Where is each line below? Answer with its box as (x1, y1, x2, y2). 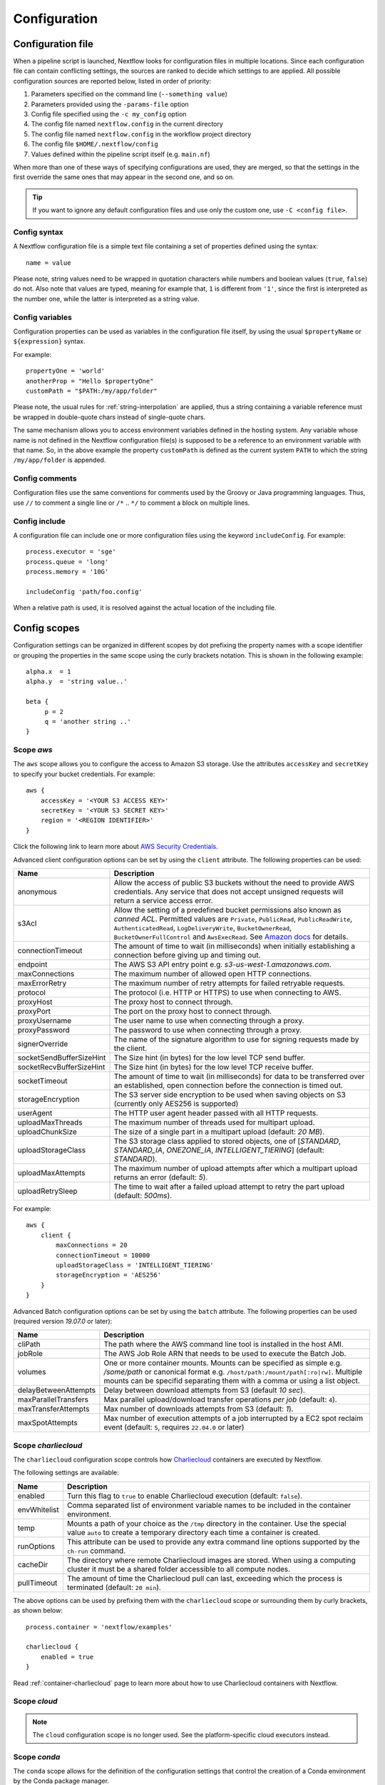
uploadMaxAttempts (17, 1167, 86, 1177)
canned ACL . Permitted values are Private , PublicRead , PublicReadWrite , (113, 914, 353, 924)
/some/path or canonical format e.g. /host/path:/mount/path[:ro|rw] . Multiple (103, 1367, 363, 1377)
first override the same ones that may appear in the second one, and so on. (13, 173, 235, 181)
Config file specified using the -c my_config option (31, 110, 187, 119)
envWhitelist (17, 1504, 60, 1514)
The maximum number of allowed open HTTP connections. (113, 968, 312, 978)
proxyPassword (17, 1025, 71, 1035)
